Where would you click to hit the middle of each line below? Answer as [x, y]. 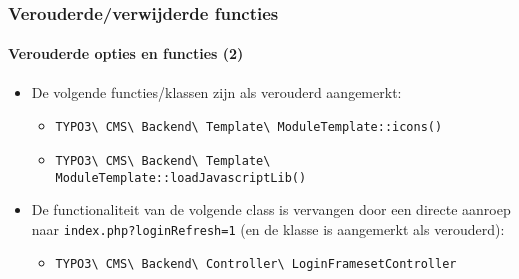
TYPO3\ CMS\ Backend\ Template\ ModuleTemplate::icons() [249, 127]
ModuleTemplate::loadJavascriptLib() [181, 177]
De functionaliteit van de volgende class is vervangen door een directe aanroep [271, 209]
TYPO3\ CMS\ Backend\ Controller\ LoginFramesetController [256, 264]
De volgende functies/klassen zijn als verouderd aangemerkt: [216, 91]
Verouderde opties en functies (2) [126, 53]
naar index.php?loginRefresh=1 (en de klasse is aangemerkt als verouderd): [268, 228]
